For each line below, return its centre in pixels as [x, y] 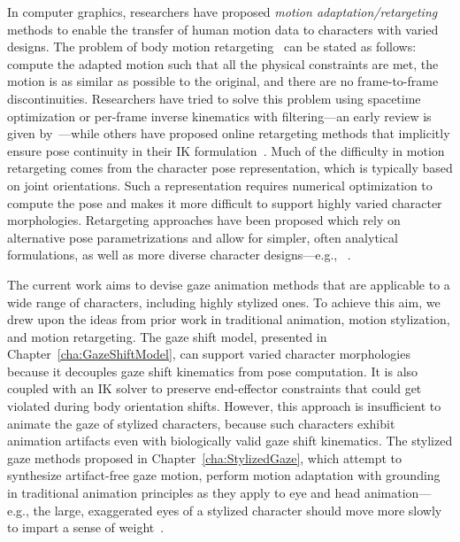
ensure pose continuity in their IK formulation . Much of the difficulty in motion [226, 150]
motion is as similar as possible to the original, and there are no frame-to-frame [223, 81]
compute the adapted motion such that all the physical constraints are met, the [223, 63]
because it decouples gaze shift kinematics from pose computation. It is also [213, 371]
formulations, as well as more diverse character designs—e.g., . [179, 255]
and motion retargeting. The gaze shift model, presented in [167, 336]
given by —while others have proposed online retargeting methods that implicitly [229, 133]
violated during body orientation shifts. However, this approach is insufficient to [224, 406]
